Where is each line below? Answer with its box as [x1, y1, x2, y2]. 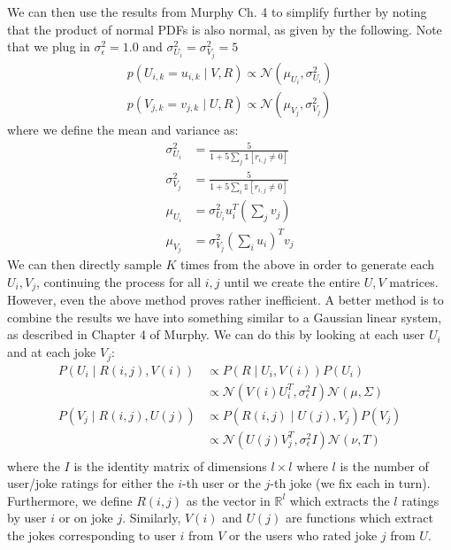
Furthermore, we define [7, 491, 133, 509]
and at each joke [7, 343, 96, 361]
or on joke [58, 508, 113, 527]
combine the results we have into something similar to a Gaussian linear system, [7, 307, 442, 326]
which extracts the [289, 491, 390, 509]
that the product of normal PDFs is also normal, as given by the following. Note [7, 19, 442, 38]
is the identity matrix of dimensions [73, 456, 267, 475]
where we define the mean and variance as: [7, 120, 239, 139]
